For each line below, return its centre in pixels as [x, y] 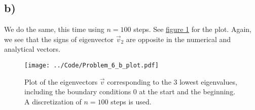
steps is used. [131, 101]
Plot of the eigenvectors [61, 81]
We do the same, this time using [54, 29]
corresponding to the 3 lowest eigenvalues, [172, 81]
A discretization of [53, 101]
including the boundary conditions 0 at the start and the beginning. [130, 91]
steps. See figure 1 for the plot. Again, [192, 29]
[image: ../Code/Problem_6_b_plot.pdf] [92, 65]
